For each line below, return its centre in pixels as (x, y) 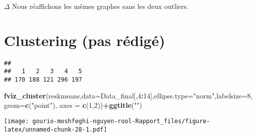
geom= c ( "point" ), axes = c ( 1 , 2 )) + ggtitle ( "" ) (73, 105)
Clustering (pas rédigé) (85, 40)
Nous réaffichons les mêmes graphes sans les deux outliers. (100, 6)
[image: (17, 121)
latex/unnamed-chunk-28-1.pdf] (56, 129)
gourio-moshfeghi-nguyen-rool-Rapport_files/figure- (121, 121)
